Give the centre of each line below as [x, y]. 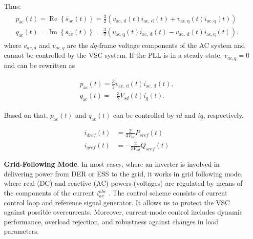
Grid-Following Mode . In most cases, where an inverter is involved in [112, 164]
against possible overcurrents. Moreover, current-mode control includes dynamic [123, 212]
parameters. [21, 231]
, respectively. [224, 115]
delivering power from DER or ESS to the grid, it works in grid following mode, [123, 173]
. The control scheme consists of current [168, 193]
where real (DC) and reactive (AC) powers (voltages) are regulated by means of [123, 183]
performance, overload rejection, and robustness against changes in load [111, 221]
